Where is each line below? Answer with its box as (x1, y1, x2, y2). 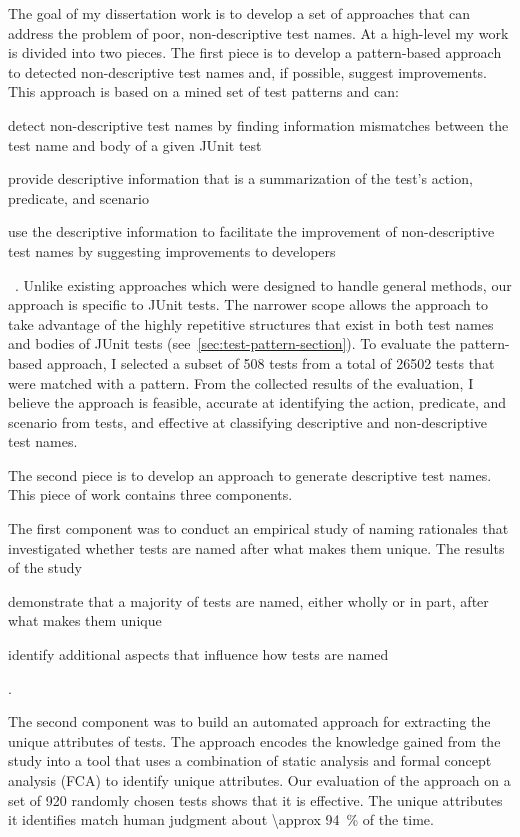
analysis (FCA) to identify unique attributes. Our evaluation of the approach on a (8, 770, 511, 790)
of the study (8, 557, 82, 578)
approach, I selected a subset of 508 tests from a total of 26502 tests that (46, 352, 495, 373)
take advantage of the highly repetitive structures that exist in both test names (8, 313, 494, 334)
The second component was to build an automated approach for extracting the (8, 711, 491, 732)
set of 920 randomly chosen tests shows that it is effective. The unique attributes (8, 789, 503, 810)
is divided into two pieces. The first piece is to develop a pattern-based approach (8, 42, 502, 63)
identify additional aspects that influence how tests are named (8, 644, 389, 665)
